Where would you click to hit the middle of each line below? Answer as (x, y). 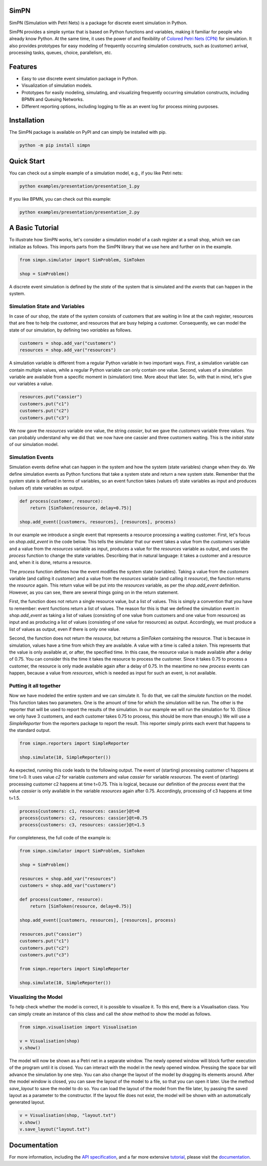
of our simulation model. (34, 444)
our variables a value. (31, 384)
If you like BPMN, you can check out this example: (60, 199)
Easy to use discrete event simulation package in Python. (80, 78)
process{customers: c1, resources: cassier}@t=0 (80, 811)
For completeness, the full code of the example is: (60, 838)
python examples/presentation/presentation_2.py (80, 212)
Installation (27, 121)
